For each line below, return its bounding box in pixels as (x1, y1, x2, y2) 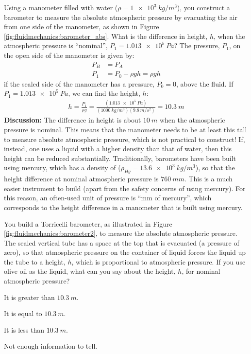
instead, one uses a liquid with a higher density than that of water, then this (4, 143, 232, 154)
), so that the (195, 162, 235, 173)
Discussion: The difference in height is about (4, 115, 141, 125)
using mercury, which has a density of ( (4, 162, 121, 173)
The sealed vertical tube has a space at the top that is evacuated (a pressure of (4, 237, 239, 248)
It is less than (4, 324, 45, 335)
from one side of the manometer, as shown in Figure (4, 21, 159, 32)
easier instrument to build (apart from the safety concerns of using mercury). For (4, 183, 246, 193)
